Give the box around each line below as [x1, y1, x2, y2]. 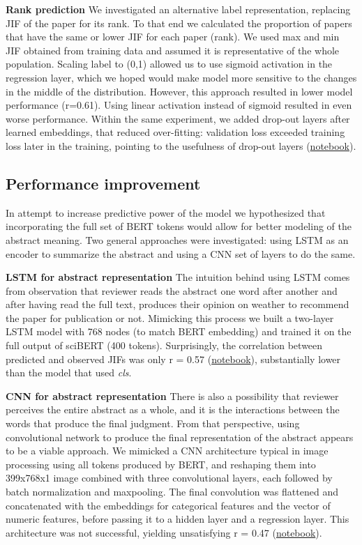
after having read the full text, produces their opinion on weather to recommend [6, 297, 349, 312]
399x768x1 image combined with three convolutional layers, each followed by [6, 470, 333, 485]
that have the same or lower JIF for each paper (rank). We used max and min [6, 29, 340, 44]
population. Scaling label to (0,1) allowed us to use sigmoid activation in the [6, 56, 333, 71]
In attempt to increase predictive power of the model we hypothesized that [6, 205, 326, 220]
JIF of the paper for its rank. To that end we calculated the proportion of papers [6, 15, 352, 30]
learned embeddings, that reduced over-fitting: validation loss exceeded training [6, 125, 345, 139]
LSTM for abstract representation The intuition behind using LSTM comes [6, 270, 350, 284]
